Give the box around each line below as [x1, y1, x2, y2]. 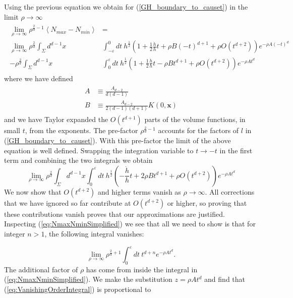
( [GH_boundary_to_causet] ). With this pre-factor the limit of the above [4, 135, 231, 146]
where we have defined [4, 73, 73, 83]
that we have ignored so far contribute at [4, 197, 131, 208]
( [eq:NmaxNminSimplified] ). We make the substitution [4, 274, 172, 284]
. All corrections [205, 186, 255, 197]
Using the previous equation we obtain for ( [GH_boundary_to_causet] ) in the [4, 2, 248, 12]
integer [4, 228, 25, 239]
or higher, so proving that [167, 197, 247, 208]
